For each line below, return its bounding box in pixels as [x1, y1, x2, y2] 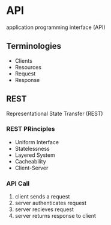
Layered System [14, 151, 55, 159]
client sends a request [14, 193, 70, 200]
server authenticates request [14, 200, 87, 207]
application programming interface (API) [6, 24, 106, 31]
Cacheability [14, 157, 46, 165]
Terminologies [6, 41, 62, 51]
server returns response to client [14, 212, 96, 220]
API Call [6, 179, 30, 188]
